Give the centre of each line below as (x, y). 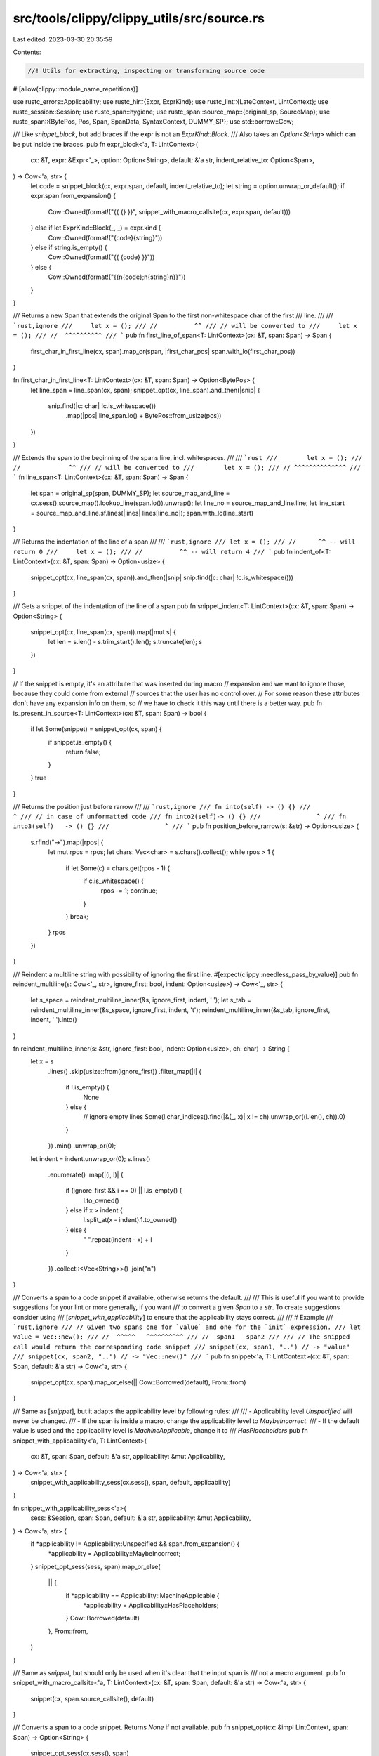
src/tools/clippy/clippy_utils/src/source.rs (139, 18)
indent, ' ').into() (54, 1020)
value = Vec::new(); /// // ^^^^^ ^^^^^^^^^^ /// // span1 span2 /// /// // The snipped (181, 1337)
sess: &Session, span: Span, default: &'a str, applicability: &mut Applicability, (141, 1518)
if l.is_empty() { (87, 1087)
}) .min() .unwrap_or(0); (82, 1146)
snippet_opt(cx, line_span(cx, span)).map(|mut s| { (104, 632)
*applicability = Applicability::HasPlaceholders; (151, 1605)
